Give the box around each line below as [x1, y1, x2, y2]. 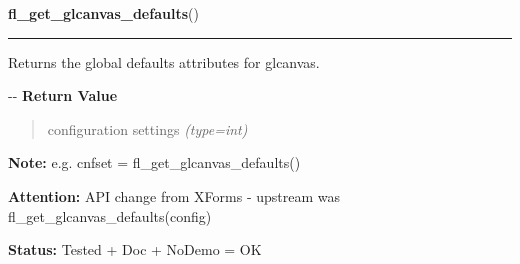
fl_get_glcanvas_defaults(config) [8, 205, 212, 226]
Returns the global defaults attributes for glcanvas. [8, 51, 320, 72]
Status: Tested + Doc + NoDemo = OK [8, 239, 262, 260]
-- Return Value [8, 85, 118, 106]
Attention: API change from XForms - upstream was [8, 185, 340, 206]
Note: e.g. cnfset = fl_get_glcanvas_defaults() [8, 152, 301, 173]
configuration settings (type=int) [47, 118, 248, 139]
